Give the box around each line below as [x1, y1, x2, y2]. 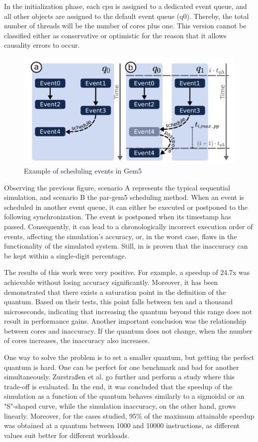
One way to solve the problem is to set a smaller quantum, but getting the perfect [4, 352, 255, 362]
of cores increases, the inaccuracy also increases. [4, 335, 150, 346]
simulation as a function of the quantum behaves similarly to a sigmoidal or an [4, 391, 245, 401]
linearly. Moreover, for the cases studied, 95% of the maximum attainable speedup [4, 410, 255, 421]
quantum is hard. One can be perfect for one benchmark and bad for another [4, 361, 239, 372]
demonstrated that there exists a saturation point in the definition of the [4, 286, 226, 297]
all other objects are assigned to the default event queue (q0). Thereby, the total [4, 10, 249, 21]
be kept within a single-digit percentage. [4, 250, 127, 261]
